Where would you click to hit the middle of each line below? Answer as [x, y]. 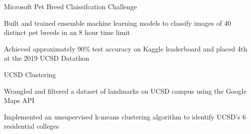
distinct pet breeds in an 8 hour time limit [67, 32]
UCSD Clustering [30, 74]
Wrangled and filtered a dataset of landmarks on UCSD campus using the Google [125, 91]
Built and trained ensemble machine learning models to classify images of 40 [117, 23]
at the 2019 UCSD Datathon [47, 58]
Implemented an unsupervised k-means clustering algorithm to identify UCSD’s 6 [125, 116]
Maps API [19, 100]
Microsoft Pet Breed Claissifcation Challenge [71, 6]
